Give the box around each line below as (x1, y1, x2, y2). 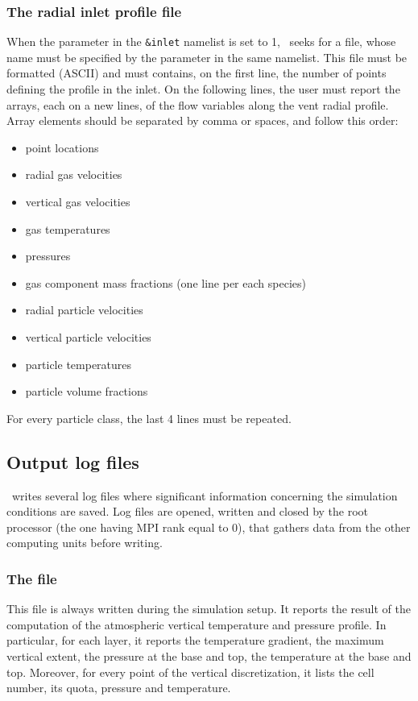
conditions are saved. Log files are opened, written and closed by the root (6, 503, 369, 520)
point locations (25, 139, 99, 156)
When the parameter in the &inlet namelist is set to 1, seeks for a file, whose (6, 33, 396, 50)
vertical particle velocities (25, 329, 151, 345)
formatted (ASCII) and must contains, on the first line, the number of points (6, 64, 387, 81)
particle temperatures (25, 355, 132, 372)
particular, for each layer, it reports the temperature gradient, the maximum (6, 632, 384, 649)
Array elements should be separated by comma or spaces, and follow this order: (6, 112, 399, 129)
